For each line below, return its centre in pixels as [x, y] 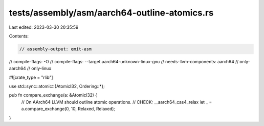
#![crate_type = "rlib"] [31, 77]
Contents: [19, 36]
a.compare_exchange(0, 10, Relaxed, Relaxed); [68, 109]
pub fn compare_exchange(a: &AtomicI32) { [53, 95]
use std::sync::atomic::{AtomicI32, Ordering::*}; [57, 86]
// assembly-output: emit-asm [55, 49]
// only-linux [39, 69]
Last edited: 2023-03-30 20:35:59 [44, 27]
